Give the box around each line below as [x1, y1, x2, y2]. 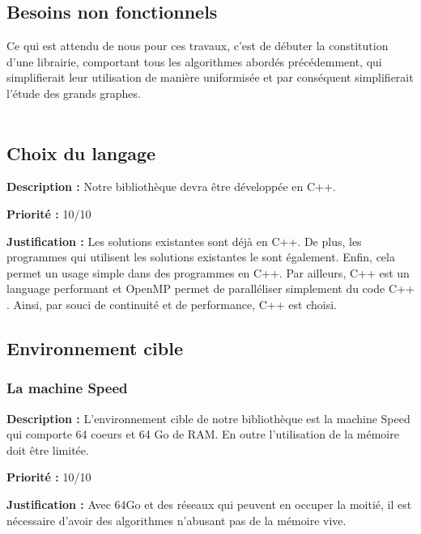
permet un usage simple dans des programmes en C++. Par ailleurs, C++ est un [6, 264, 410, 281]
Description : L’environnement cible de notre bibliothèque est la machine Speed [6, 409, 410, 426]
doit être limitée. [6, 441, 89, 458]
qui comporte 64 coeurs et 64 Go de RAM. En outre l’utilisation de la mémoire [6, 426, 399, 443]
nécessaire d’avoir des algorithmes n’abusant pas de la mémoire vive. [6, 511, 347, 528]
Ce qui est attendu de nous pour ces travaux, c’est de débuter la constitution [6, 37, 389, 54]
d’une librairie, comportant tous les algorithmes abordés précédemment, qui [6, 53, 382, 70]
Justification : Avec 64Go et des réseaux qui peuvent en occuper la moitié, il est [6, 495, 412, 512]
